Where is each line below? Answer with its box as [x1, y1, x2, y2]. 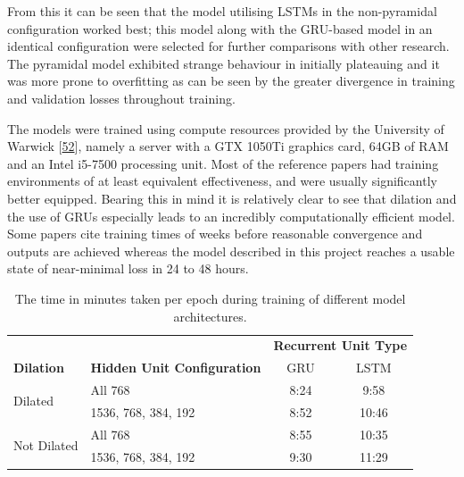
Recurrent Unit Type [273, 336, 408, 355]
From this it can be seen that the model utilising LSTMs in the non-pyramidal [7, 2, 437, 20]
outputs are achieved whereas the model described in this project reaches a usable [7, 241, 455, 260]
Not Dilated [13, 436, 79, 455]
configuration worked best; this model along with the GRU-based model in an [7, 19, 433, 38]
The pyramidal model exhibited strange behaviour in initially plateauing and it [7, 54, 440, 72]
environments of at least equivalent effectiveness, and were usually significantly [7, 172, 437, 190]
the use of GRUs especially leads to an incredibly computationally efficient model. [7, 206, 455, 225]
